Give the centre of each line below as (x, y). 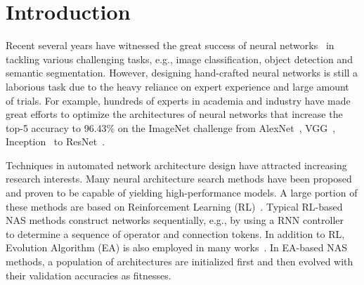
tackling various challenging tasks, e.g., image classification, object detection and (179, 59)
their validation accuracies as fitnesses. (89, 275)
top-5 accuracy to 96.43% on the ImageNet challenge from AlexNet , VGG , (171, 127)
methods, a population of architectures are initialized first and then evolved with (180, 261)
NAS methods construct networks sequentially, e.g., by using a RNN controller (175, 220)
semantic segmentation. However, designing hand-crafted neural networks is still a (182, 73)
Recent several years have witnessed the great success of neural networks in (170, 45)
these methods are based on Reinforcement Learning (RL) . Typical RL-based (174, 206)
